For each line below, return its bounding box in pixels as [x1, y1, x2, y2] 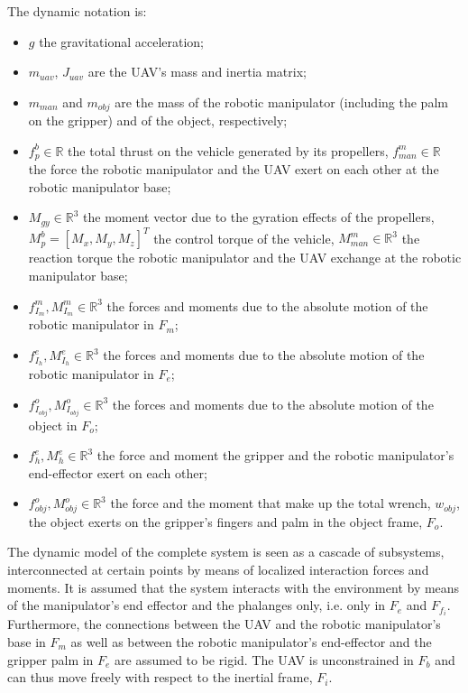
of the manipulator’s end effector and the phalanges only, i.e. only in [7, 596, 386, 614]
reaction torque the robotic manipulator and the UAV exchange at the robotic [28, 248, 462, 267]
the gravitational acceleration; [39, 32, 205, 51]
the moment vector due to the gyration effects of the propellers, [83, 208, 435, 226]
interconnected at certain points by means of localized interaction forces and [7, 560, 429, 579]
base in [7, 632, 46, 651]
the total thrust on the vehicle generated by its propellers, [68, 141, 389, 160]
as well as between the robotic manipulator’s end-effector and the [70, 632, 432, 651]
